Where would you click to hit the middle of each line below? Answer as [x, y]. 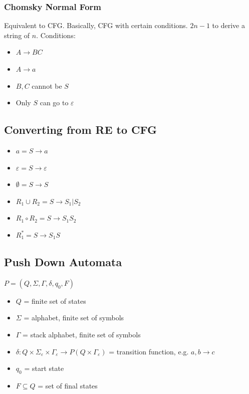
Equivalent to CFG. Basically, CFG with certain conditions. [96, 25]
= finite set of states [55, 301]
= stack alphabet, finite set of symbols [82, 334]
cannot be [47, 85]
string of [17, 35]
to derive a [228, 25]
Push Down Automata [63, 261]
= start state [44, 368]
